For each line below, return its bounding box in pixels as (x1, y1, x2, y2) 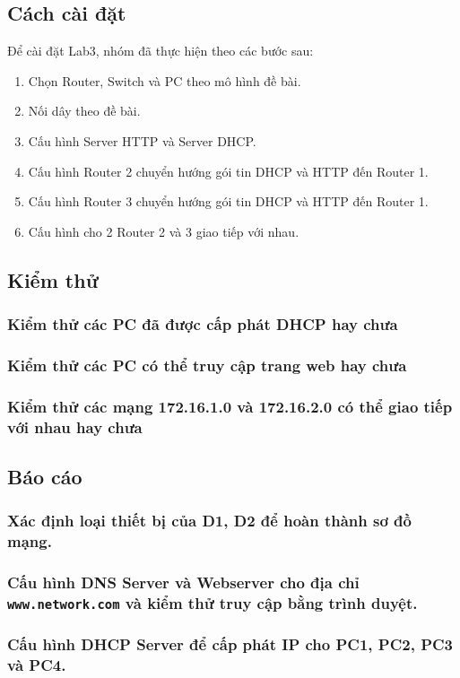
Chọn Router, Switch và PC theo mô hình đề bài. (28, 71, 301, 90)
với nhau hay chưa (7, 415, 143, 438)
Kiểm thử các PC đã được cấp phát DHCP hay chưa (7, 313, 398, 335)
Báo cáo (7, 462, 82, 490)
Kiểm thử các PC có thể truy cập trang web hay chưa (7, 353, 407, 376)
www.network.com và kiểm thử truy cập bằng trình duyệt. (7, 591, 418, 613)
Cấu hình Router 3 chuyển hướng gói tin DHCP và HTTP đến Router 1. (28, 192, 429, 211)
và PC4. (7, 654, 66, 676)
